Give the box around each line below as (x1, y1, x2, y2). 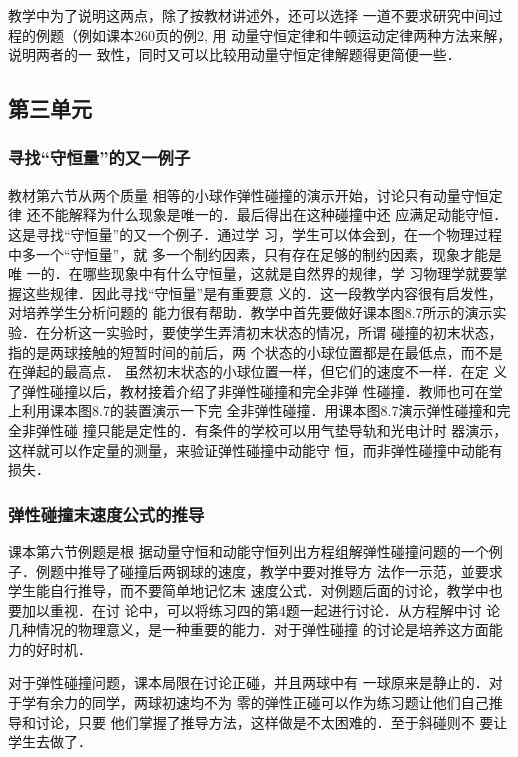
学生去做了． (8, 731, 92, 752)
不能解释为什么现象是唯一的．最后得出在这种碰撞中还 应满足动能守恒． (40, 204, 508, 225)
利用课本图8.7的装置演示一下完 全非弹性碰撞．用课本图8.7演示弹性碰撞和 (21, 400, 497, 421)
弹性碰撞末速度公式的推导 (8, 501, 205, 526)
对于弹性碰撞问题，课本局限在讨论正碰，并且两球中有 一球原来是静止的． (8, 672, 489, 693)
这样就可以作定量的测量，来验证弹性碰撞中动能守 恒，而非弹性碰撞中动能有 (8, 439, 503, 460)
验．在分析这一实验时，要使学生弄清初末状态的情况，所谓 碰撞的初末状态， (8, 321, 503, 342)
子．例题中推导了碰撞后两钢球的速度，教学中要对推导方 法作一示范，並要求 (8, 560, 503, 581)
